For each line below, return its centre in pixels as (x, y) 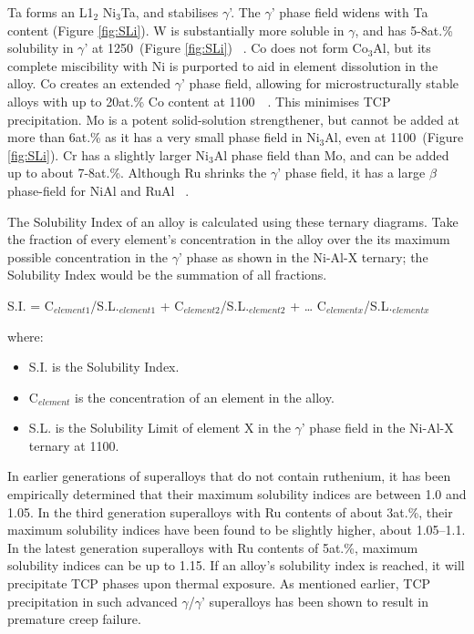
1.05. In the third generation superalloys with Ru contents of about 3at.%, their (230, 511)
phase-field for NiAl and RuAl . (98, 190)
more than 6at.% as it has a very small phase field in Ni (164, 137)
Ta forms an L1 (51, 12)
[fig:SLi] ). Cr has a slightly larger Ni (108, 154)
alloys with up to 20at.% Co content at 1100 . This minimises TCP (199, 101)
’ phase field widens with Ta (350, 12)
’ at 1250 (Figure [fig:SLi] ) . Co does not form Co (226, 48)
